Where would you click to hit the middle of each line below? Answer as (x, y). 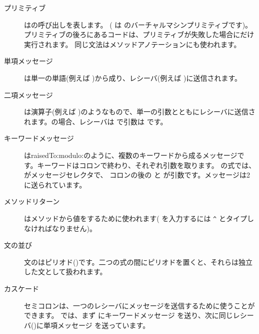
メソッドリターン (32, 201)
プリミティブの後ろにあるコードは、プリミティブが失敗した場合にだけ (139, 34)
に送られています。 (55, 184)
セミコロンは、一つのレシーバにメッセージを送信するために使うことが (139, 305)
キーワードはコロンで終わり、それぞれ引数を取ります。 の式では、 (146, 165)
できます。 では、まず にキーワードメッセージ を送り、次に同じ (128, 315)
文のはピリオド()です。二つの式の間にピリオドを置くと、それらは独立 (138, 262)
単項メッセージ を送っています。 (96, 325)
